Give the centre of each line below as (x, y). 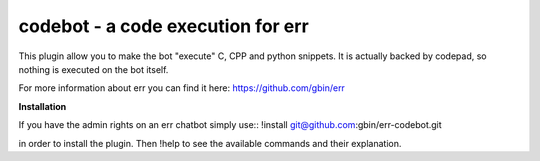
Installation (42, 106)
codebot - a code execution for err (163, 26)
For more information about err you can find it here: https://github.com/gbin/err (181, 88)
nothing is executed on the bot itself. (93, 69)
